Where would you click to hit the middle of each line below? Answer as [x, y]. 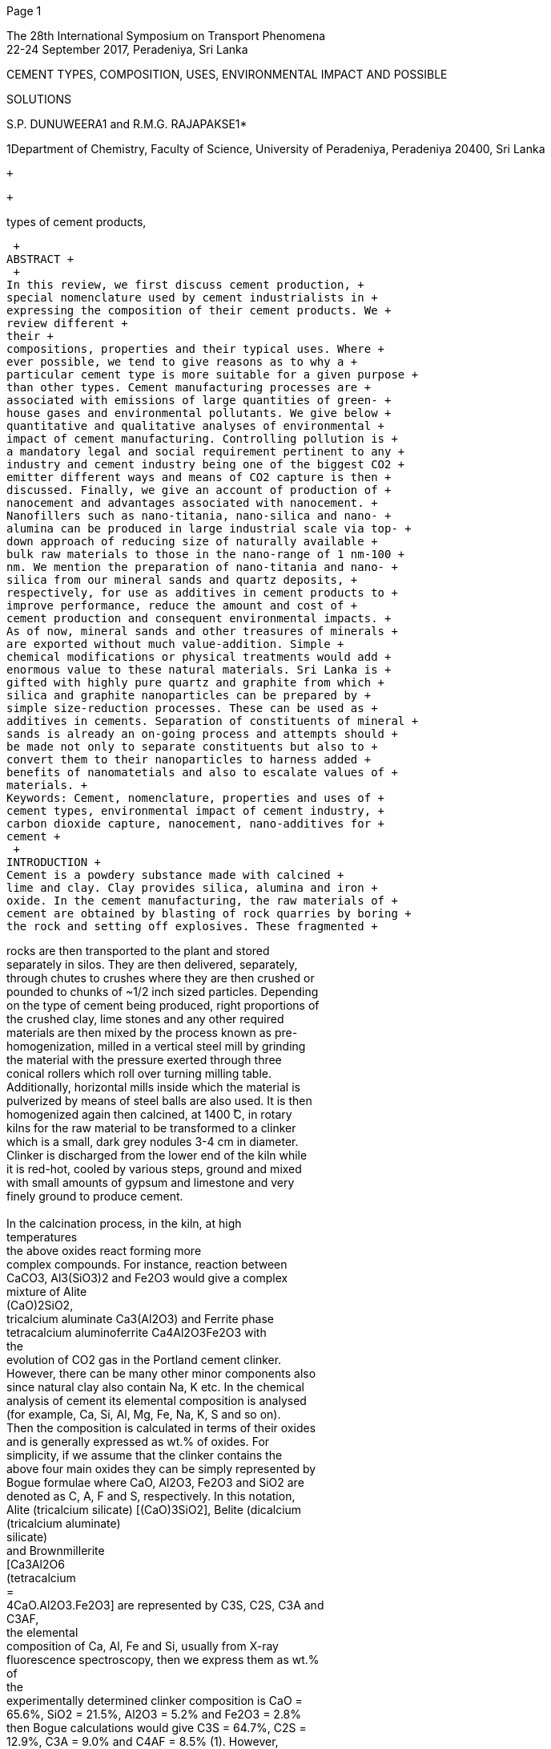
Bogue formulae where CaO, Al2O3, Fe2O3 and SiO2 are [155, 1482]
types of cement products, [76, 222]
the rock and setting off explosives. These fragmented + [192, 926]
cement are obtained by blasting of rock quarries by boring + [209, 913]
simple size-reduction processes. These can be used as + [192, 708]
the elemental [42, 1632]
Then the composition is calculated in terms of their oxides [161, 1428]
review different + [67, 323]
